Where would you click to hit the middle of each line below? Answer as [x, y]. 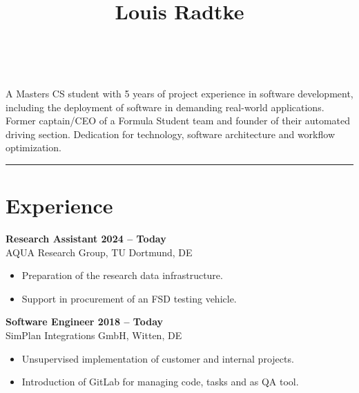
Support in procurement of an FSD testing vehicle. [129, 298]
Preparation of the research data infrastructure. [122, 275]
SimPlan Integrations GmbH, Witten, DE [94, 335]
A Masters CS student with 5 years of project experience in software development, [179, 93]
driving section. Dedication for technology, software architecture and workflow [170, 134]
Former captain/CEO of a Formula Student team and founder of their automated [178, 121]
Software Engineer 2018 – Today [85, 322]
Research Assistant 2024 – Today [86, 239]
